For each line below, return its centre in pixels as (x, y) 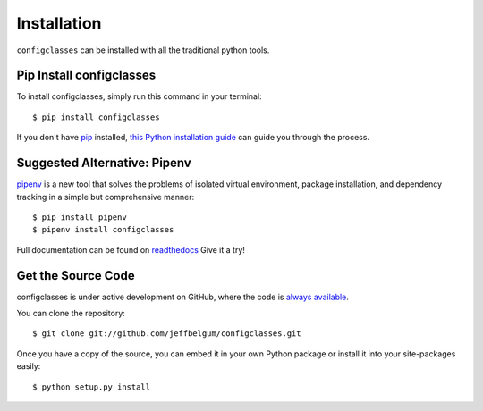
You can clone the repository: (71, 313)
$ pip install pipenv (80, 217)
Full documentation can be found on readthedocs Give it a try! (131, 249)
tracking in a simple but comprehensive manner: (106, 197)
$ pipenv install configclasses (103, 230)
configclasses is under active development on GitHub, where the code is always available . (182, 297)
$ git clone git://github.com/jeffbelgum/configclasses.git (167, 334)
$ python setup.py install (92, 387)
